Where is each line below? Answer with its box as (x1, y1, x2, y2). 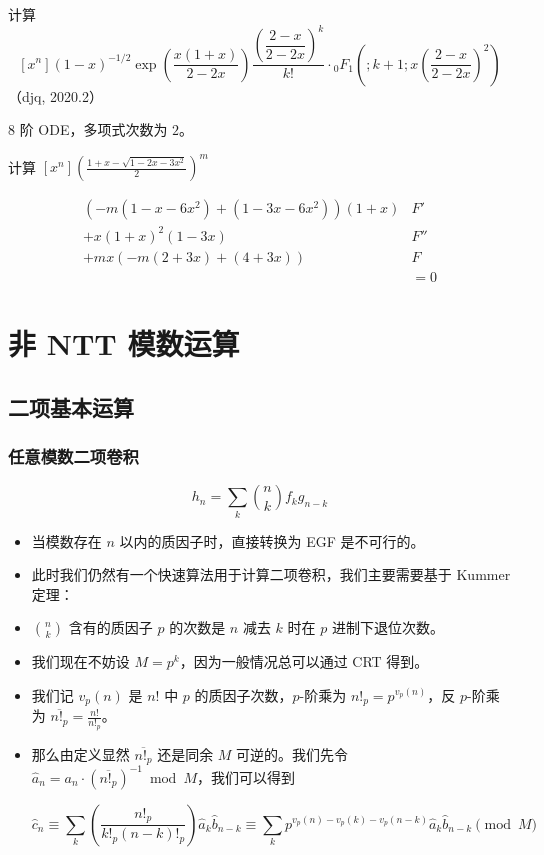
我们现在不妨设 (31, 651, 130, 672)
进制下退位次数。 (331, 617, 444, 638)
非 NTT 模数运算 (8, 323, 240, 364)
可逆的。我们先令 (236, 743, 349, 764)
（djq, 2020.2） (8, 85, 103, 106)
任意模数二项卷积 (8, 443, 139, 468)
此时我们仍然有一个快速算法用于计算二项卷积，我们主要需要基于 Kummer (31, 564, 511, 585)
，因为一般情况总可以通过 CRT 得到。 (179, 651, 429, 672)
